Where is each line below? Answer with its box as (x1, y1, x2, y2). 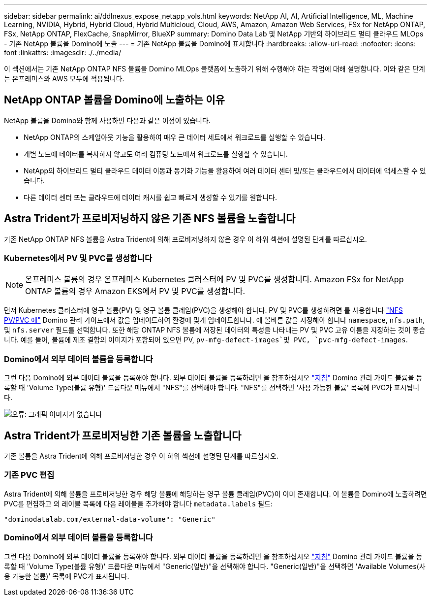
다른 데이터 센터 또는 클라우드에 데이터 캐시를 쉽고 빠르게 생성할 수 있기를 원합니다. (24, 193, 277, 201)
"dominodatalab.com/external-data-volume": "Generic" (4, 515, 215, 523)
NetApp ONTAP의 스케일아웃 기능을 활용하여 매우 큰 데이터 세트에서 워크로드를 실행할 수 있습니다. (24, 133, 325, 141)
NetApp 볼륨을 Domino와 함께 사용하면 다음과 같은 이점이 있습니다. (4, 116, 211, 125)
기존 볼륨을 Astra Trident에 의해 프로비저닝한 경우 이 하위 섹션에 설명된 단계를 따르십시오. (4, 452, 278, 461)
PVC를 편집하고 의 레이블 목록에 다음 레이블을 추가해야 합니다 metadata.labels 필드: (4, 499, 273, 508)
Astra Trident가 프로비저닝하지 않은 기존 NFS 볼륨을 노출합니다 (4, 212, 296, 225)
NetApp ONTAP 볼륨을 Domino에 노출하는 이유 (4, 94, 225, 106)
